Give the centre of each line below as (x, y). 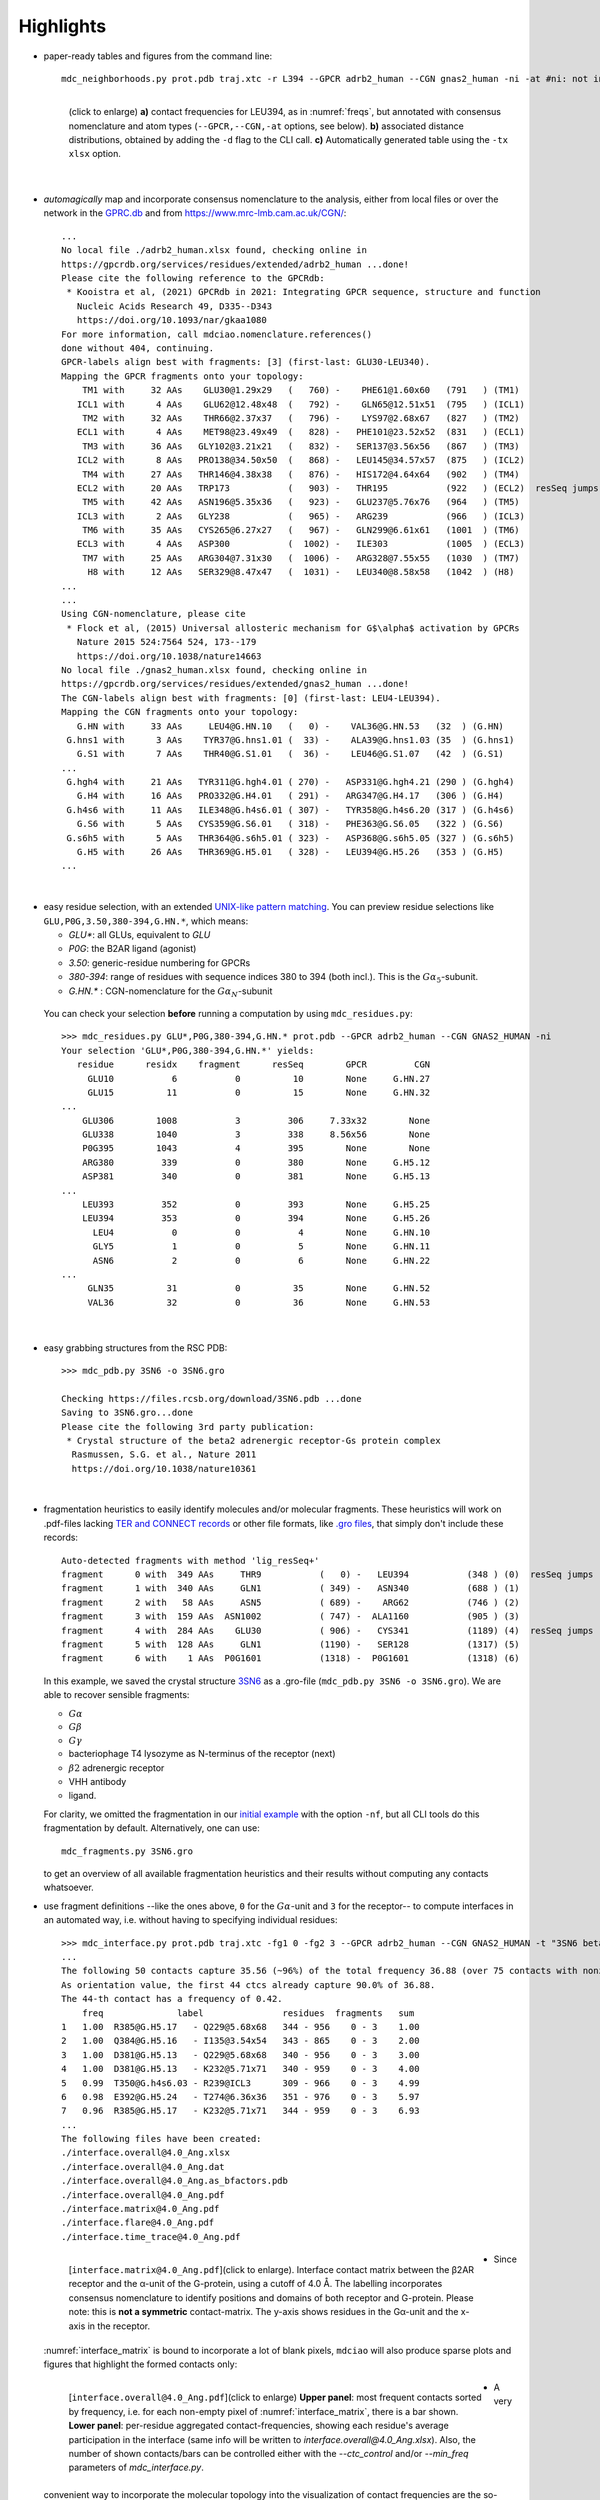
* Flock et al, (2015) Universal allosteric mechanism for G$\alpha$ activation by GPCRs (293, 628)
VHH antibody (97, 1782)
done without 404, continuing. (138, 348)
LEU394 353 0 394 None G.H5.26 (256, 1218)
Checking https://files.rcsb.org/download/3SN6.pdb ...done (211, 1398)
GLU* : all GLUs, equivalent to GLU (139, 934)
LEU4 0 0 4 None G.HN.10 (261, 1232)
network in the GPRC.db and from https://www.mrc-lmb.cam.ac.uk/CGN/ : (195, 213)
